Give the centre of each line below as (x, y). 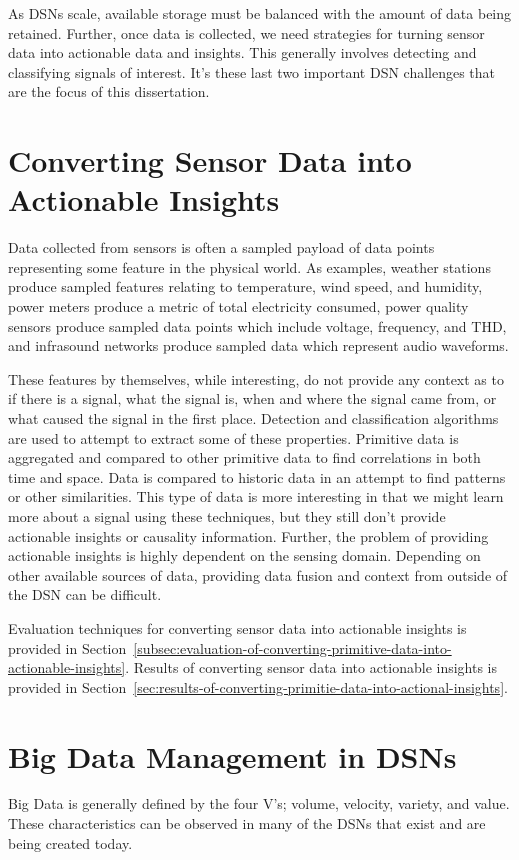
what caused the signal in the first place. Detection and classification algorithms (253, 418)
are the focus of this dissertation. (109, 91)
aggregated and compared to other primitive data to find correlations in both (244, 457)
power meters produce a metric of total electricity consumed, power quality (238, 306)
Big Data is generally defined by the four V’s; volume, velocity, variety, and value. (259, 803)
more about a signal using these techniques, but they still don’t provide (227, 516)
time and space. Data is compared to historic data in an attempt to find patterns (257, 476)
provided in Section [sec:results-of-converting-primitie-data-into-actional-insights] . (258, 686)
